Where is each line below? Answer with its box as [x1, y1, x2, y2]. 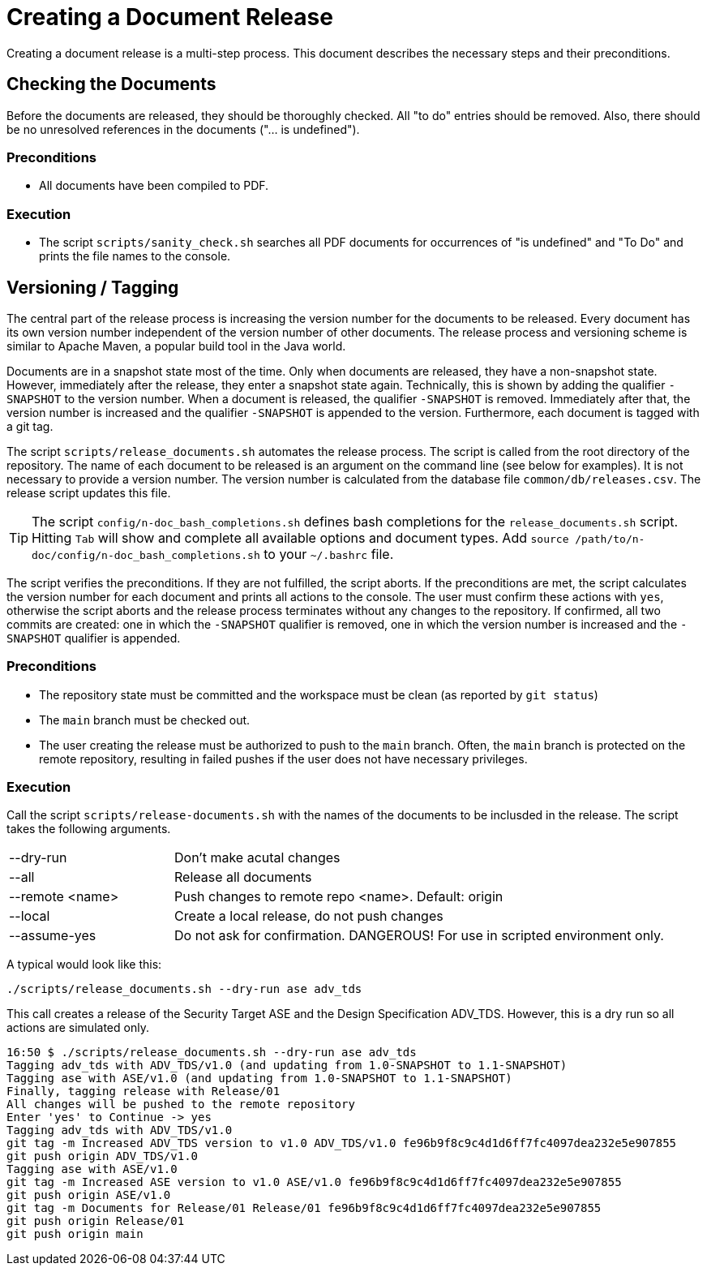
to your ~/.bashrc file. [264, 545, 394, 562]
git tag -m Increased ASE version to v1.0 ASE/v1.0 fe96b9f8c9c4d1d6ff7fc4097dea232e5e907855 [6, 1175, 622, 1189]
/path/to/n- [575, 532, 645, 545]
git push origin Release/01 [6, 1214, 185, 1228]
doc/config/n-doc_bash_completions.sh [32, 548, 260, 561]
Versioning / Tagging [6, 277, 179, 298]
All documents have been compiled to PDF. [39, 178, 269, 193]
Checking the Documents [6, 74, 216, 95]
